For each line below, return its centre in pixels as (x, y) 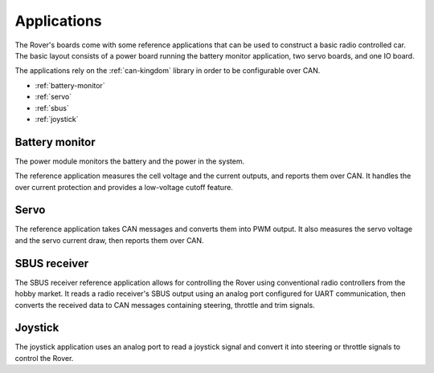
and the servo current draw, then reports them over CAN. (109, 240)
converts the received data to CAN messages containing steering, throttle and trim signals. (165, 305)
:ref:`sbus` (52, 107)
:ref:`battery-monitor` (70, 85)
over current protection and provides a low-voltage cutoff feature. (124, 187)
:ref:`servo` (53, 97)
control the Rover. (44, 358)
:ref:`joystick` (57, 119)
